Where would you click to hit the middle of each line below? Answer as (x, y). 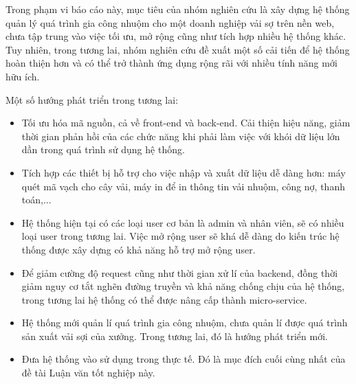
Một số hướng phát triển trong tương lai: (92, 99)
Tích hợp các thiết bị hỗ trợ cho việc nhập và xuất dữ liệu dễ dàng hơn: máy (183, 172)
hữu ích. (23, 76)
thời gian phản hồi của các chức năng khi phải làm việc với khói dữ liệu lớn (181, 136)
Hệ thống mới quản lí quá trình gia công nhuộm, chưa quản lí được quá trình (185, 323)
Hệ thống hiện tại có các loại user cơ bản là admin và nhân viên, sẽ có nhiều (183, 222)
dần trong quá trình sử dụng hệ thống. (103, 149)
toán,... (36, 200)
